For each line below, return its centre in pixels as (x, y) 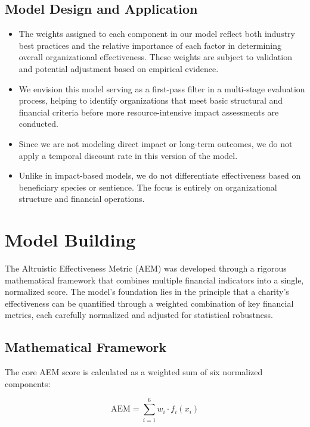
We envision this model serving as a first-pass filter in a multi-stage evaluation (162, 88)
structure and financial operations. (82, 199)
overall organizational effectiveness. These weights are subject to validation (155, 57)
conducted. (38, 124)
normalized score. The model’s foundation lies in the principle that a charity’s (147, 292)
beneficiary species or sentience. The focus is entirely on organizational (148, 187)
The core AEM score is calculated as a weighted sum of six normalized (134, 372)
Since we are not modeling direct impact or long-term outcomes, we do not (156, 143)
